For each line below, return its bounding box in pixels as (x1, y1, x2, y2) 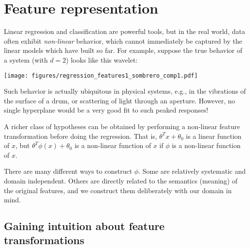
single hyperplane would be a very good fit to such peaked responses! (4, 105, 208, 115)
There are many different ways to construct (4, 166, 132, 176)
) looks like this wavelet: (66, 54, 138, 65)
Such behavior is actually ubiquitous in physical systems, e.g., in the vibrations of (4, 86, 246, 96)
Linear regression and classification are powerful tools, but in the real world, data (4, 26, 245, 36)
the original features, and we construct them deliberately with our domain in (4, 185, 232, 195)
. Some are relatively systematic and (138, 166, 246, 176)
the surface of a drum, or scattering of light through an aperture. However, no (4, 95, 235, 105)
